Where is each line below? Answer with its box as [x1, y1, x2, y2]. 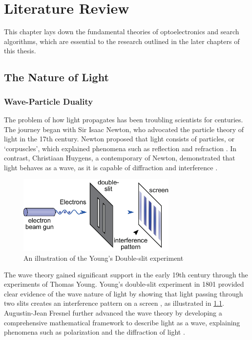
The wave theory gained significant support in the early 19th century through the [4, 269, 248, 279]
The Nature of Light [4, 69, 109, 85]
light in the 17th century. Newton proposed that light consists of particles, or [4, 134, 234, 144]
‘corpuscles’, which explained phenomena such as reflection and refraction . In [4, 143, 237, 153]
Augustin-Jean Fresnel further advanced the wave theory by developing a [4, 307, 222, 317]
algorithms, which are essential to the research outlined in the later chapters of [4, 36, 240, 46]
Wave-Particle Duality [4, 95, 93, 107]
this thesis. [4, 45, 36, 56]
